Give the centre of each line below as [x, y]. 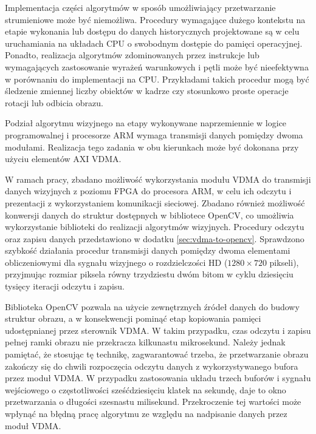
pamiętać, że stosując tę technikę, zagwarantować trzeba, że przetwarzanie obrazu [157, 354]
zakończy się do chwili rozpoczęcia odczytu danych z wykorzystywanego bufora [152, 366]
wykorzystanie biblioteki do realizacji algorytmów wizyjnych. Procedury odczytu [155, 227]
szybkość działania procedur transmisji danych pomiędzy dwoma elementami [148, 250]
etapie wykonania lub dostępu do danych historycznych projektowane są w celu [152, 31]
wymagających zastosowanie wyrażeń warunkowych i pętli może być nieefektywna [157, 66]
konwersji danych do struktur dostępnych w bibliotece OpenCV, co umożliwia [149, 215]
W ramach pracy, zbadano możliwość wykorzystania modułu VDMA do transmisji [158, 179]
